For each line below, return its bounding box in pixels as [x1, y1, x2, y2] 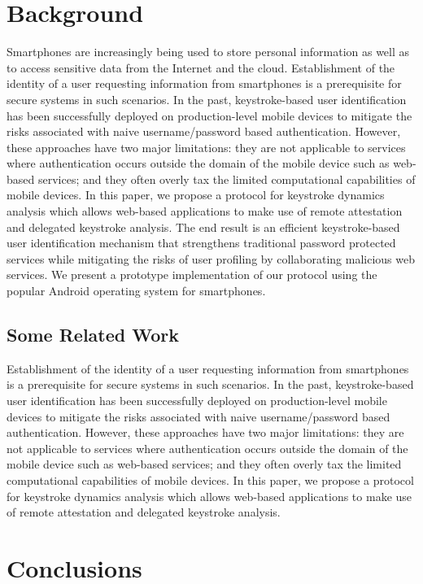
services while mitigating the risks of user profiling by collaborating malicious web [7, 250, 415, 267]
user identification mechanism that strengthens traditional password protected [7, 234, 396, 251]
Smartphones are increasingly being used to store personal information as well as [7, 43, 410, 60]
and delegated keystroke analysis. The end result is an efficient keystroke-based [7, 218, 400, 235]
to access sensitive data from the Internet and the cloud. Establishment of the [7, 59, 395, 76]
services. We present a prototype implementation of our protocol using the [7, 266, 377, 283]
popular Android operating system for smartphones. [7, 282, 266, 299]
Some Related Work [7, 322, 179, 347]
